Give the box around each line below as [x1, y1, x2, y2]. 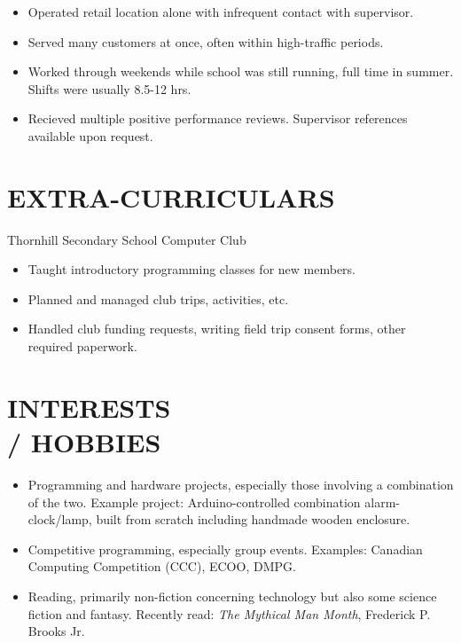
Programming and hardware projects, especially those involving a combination [27, 474, 454, 493]
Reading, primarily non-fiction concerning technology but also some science [27, 586, 437, 605]
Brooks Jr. [27, 622, 85, 640]
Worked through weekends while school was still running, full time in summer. [27, 62, 454, 81]
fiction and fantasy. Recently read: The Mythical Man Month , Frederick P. [27, 604, 431, 623]
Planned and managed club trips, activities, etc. [27, 289, 289, 308]
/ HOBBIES [7, 424, 161, 460]
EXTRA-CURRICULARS [7, 178, 335, 215]
